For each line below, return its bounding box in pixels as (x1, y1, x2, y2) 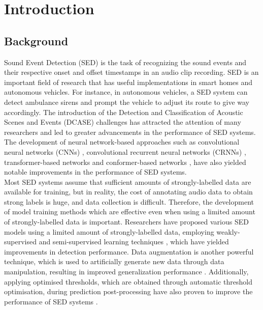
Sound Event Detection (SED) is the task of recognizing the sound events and (4, 57, 247, 67)
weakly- (216, 226, 240, 237)
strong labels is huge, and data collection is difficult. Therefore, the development (4, 196, 254, 207)
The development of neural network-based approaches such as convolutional (4, 136, 240, 147)
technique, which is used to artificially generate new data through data (4, 256, 224, 267)
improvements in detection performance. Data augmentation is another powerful (4, 246, 254, 257)
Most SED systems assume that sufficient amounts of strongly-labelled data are (4, 176, 251, 187)
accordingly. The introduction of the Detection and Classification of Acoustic (4, 106, 243, 117)
